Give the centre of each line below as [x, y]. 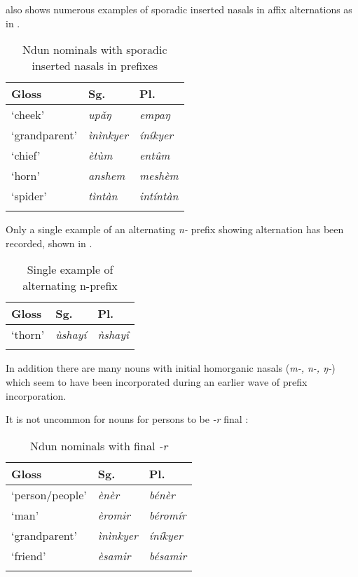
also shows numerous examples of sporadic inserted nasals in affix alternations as [179, 9]
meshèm [159, 176]
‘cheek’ [28, 115]
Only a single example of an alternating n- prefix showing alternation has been [175, 229]
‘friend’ [29, 555]
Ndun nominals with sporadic [95, 50]
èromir [114, 515]
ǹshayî [113, 335]
